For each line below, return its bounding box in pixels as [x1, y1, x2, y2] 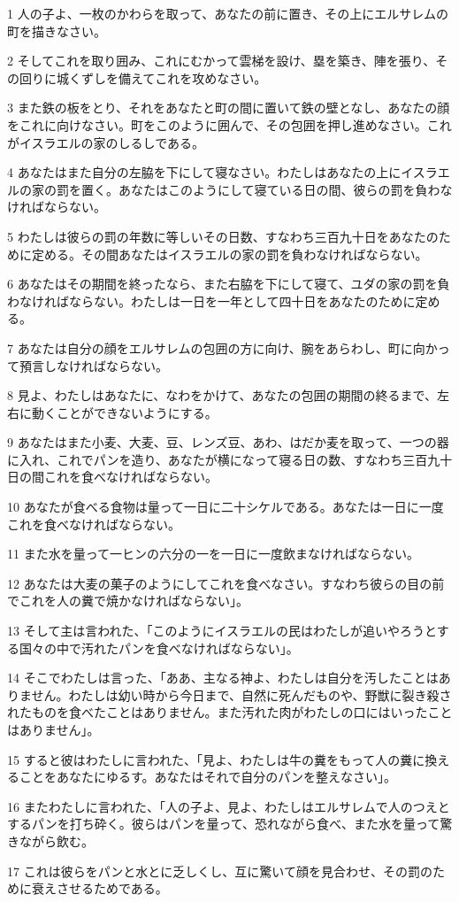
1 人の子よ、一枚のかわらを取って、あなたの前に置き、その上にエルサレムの [7, 4, 448, 22]
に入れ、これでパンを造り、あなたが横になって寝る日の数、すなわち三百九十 [7, 450, 453, 468]
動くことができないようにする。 [31, 403, 218, 421]
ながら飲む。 [19, 831, 94, 850]
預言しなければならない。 [19, 356, 168, 374]
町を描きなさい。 [7, 21, 106, 40]
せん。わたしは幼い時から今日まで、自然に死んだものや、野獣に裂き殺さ [31, 685, 452, 704]
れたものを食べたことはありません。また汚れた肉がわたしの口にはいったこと [7, 703, 453, 721]
